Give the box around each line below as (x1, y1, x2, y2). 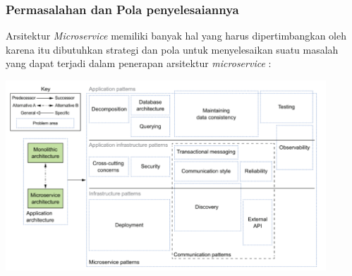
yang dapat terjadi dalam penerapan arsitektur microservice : (6, 56, 272, 71)
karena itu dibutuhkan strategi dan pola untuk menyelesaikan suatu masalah (6, 42, 339, 56)
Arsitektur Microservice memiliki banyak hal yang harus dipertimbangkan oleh (6, 28, 347, 43)
